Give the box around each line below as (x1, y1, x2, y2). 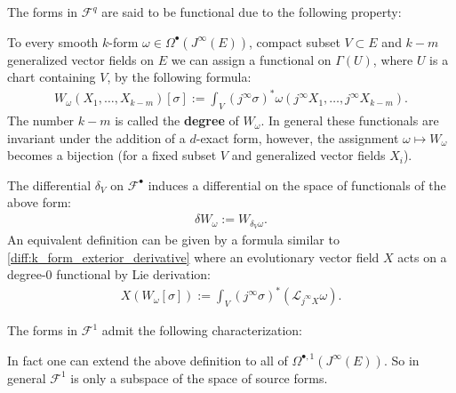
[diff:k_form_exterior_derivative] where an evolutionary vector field (7, 247, 380, 266)
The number (7, 111, 75, 130)
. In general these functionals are (260, 111, 439, 130)
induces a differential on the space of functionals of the (148, 175, 446, 194)
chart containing (7, 68, 96, 86)
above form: (7, 193, 71, 212)
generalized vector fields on (7, 50, 155, 68)
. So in (383, 350, 420, 369)
